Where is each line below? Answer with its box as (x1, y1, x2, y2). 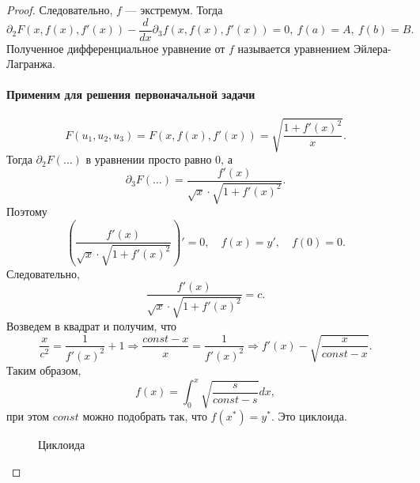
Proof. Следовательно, (6, 2, 113, 17)
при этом (6, 407, 50, 424)
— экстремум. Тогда (125, 2, 223, 17)
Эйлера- (353, 40, 392, 56)
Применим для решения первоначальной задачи (6, 86, 255, 103)
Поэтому (6, 203, 47, 220)
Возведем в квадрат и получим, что (6, 317, 177, 334)
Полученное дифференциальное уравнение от (6, 40, 225, 56)
